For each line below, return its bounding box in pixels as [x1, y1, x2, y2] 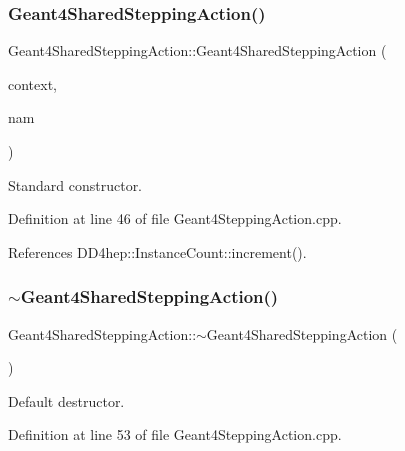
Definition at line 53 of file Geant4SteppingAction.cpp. [8, 424, 342, 445]
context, [8, 73, 57, 94]
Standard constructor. [8, 174, 143, 195]
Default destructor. [8, 390, 125, 411]
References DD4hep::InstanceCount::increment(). [8, 241, 307, 262]
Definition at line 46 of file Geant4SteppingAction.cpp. [8, 208, 342, 229]
